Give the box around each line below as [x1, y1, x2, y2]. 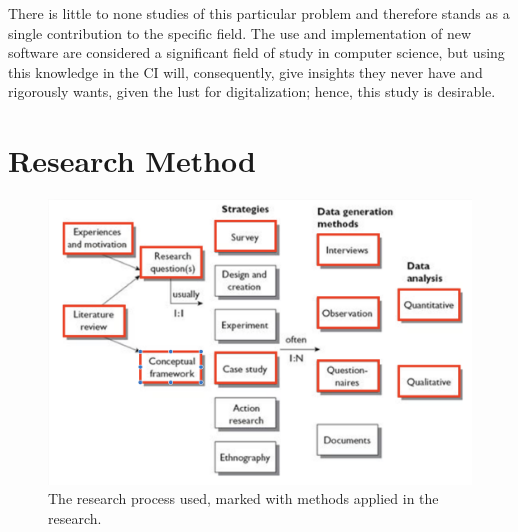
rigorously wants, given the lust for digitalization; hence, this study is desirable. [8, 81, 496, 102]
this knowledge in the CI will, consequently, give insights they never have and [8, 61, 483, 82]
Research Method [8, 140, 256, 181]
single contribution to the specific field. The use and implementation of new [8, 22, 472, 43]
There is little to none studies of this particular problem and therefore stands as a [8, 3, 510, 23]
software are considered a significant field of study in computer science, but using [8, 42, 505, 63]
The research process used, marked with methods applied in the [48, 488, 439, 509]
